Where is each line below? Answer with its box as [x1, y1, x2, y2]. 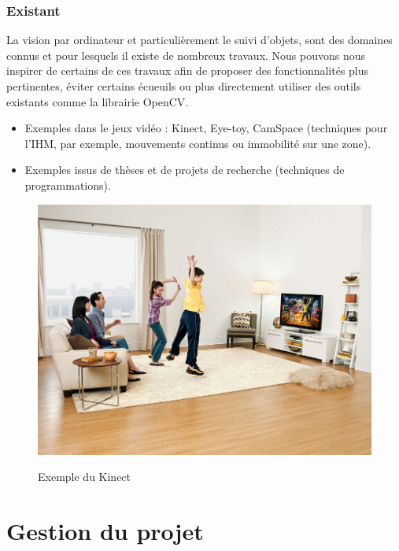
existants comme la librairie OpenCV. [6, 93, 189, 109]
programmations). [24, 176, 111, 193]
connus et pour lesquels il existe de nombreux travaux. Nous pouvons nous [6, 46, 366, 63]
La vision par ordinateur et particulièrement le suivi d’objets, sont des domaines [6, 31, 393, 48]
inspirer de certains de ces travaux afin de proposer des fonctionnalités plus [6, 62, 369, 79]
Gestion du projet [6, 515, 204, 547]
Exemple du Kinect [38, 468, 131, 485]
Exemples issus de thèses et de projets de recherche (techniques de [24, 161, 345, 178]
